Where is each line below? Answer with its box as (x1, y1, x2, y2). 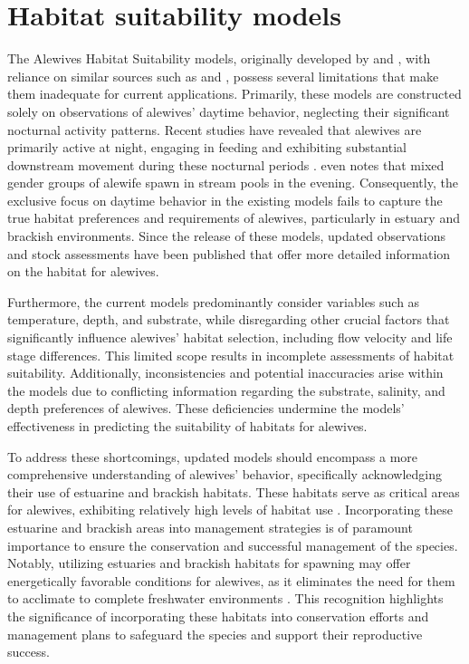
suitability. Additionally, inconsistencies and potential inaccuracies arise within (7, 363, 444, 382)
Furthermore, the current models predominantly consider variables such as (7, 292, 420, 311)
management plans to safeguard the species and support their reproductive (7, 624, 423, 643)
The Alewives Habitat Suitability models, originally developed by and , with (7, 49, 431, 68)
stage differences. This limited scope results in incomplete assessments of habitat (7, 345, 455, 364)
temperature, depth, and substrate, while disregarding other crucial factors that (7, 310, 450, 329)
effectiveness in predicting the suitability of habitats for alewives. (7, 417, 368, 435)
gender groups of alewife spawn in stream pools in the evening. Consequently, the (7, 173, 458, 192)
